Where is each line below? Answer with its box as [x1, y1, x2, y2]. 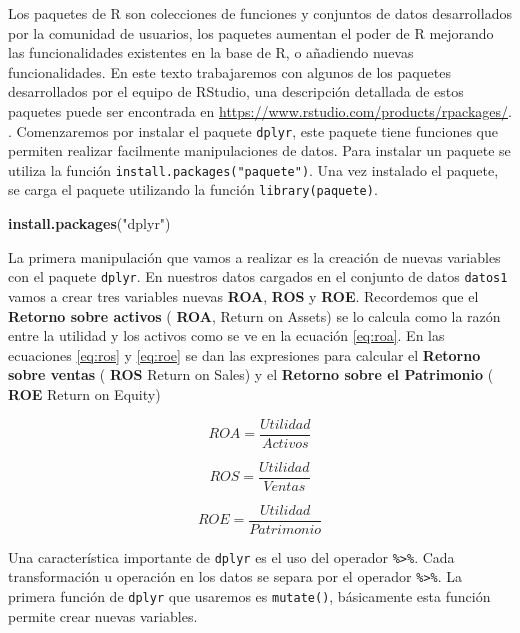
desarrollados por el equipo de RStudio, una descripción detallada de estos [8, 81, 464, 102]
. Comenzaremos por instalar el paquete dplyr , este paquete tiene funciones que [8, 120, 499, 141]
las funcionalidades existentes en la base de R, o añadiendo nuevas [8, 42, 414, 63]
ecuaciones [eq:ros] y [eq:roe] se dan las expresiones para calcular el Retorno [8, 344, 481, 365]
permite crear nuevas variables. [8, 605, 198, 626]
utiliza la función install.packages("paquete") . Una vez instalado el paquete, [8, 159, 499, 180]
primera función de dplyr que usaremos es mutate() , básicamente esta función [8, 586, 491, 607]
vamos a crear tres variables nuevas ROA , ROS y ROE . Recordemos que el [8, 285, 479, 306]
